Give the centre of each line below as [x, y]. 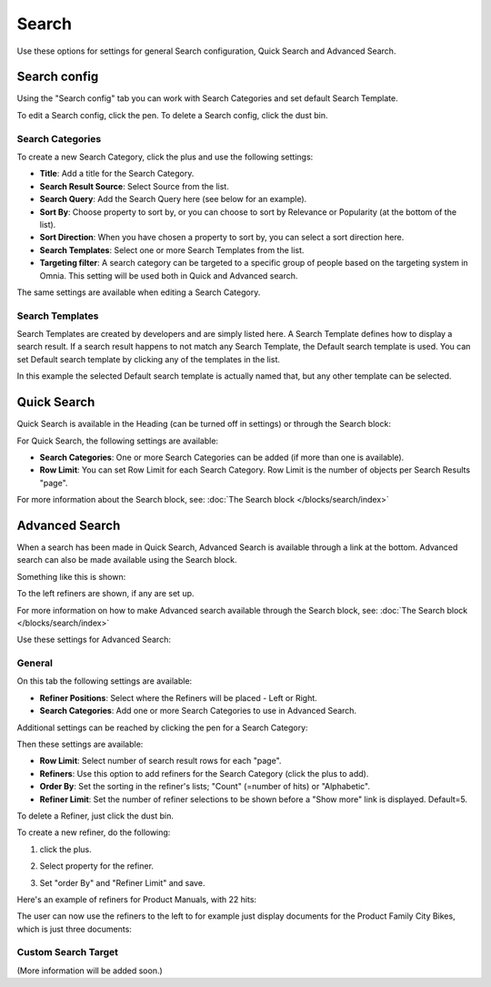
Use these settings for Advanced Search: [94, 640]
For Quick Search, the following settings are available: [117, 441]
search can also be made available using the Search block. [127, 560]
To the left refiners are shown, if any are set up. [105, 594]
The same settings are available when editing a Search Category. [139, 292]
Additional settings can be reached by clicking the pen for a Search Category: [162, 728]
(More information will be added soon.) [90, 971]
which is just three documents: [74, 929]
